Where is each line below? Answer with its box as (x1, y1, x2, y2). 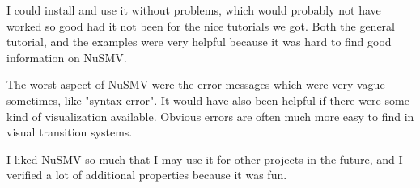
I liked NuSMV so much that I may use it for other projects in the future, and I (6, 150, 403, 167)
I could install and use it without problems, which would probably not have (6, 2, 381, 18)
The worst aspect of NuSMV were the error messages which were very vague (6, 76, 385, 93)
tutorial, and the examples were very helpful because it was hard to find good (6, 33, 392, 50)
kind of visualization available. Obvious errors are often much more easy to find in (6, 107, 414, 124)
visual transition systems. (6, 123, 133, 140)
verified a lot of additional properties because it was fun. (6, 166, 287, 183)
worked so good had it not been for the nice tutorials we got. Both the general (6, 17, 395, 34)
